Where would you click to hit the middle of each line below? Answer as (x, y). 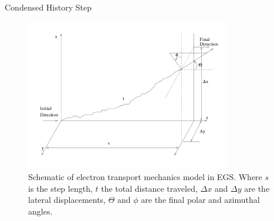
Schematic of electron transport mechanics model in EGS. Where (145, 177)
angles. (40, 211)
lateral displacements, (67, 200)
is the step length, (60, 188)
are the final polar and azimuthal (200, 200)
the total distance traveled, (149, 188)
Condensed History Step (48, 7)
